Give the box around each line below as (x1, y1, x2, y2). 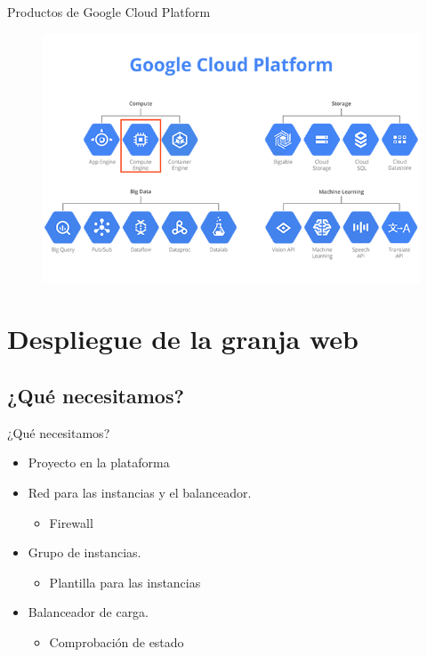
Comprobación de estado (49, 632, 184, 651)
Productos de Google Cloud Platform (7, 3, 211, 20)
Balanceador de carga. (28, 603, 149, 621)
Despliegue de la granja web (7, 320, 359, 357)
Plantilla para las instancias (49, 572, 201, 591)
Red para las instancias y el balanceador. (28, 483, 252, 501)
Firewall (49, 513, 93, 531)
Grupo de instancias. (28, 543, 141, 562)
